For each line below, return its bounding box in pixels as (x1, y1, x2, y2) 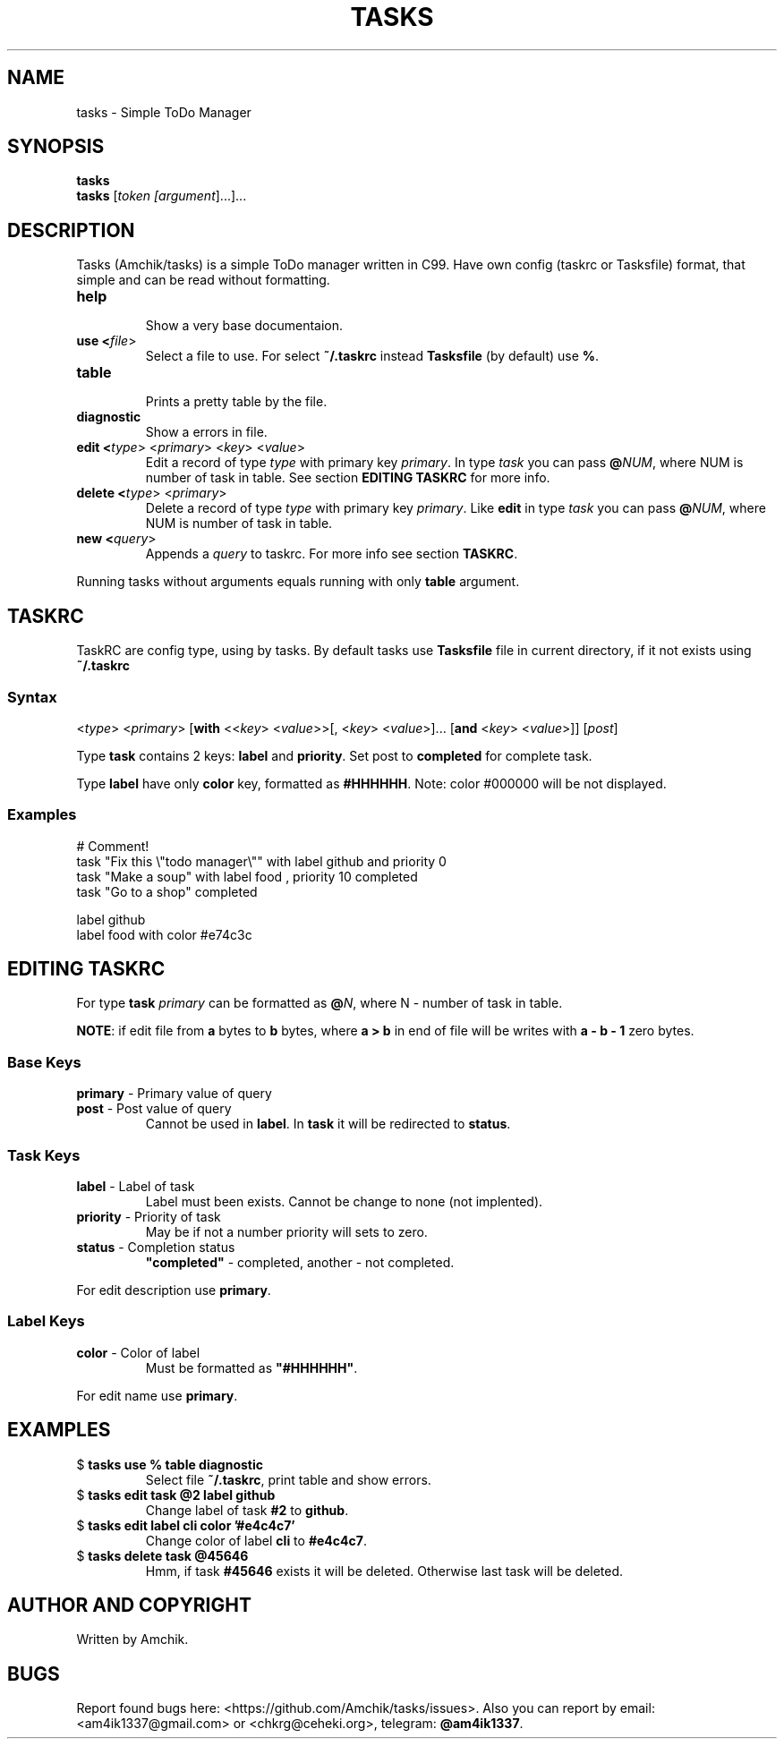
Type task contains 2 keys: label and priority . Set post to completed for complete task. (76, 747, 592, 763)
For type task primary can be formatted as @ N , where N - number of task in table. (76, 995, 563, 1011)
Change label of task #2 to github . (145, 1502, 349, 1518)
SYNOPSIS (7, 135, 105, 158)
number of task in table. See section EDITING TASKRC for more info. (145, 470, 550, 486)
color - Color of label (76, 1344, 200, 1360)
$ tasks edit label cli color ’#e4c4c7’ (76, 1517, 295, 1533)
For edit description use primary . (76, 1282, 271, 1298)
